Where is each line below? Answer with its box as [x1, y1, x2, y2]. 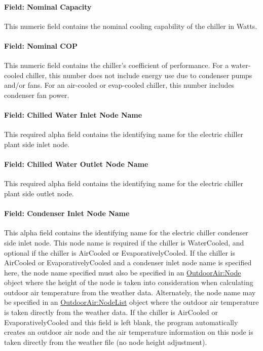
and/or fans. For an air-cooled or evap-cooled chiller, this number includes [4, 80, 235, 90]
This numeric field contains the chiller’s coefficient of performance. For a [4, 60, 229, 71]
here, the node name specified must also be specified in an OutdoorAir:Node [4, 267, 241, 277]
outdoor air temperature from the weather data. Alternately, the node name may [4, 287, 256, 297]
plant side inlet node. [4, 138, 70, 149]
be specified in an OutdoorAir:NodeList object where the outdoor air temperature [4, 297, 259, 307]
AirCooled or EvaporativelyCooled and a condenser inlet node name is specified [4, 257, 252, 268]
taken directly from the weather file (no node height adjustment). [4, 336, 207, 347]
